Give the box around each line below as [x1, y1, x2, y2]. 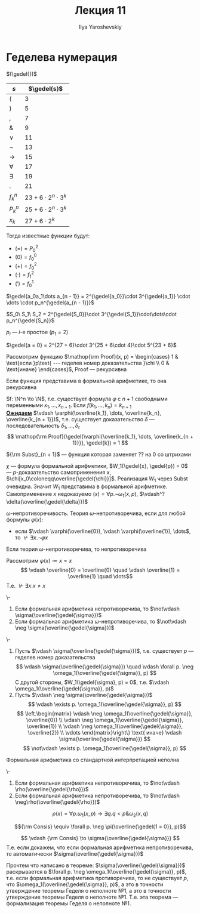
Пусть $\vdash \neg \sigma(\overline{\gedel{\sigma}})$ [14, 692, 153, 699]
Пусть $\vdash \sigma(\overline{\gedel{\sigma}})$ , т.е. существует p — [14, 647, 194, 655]
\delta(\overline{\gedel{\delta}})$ [6, 498, 88, 505]
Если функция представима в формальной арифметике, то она [6, 377, 167, 385]
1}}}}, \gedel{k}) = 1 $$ [72, 439, 128, 446]
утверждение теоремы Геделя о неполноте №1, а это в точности [6, 887, 171, 894]
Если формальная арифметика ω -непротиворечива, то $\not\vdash [14, 618, 187, 625]
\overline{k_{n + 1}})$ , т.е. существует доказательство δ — [6, 415, 155, 422]
